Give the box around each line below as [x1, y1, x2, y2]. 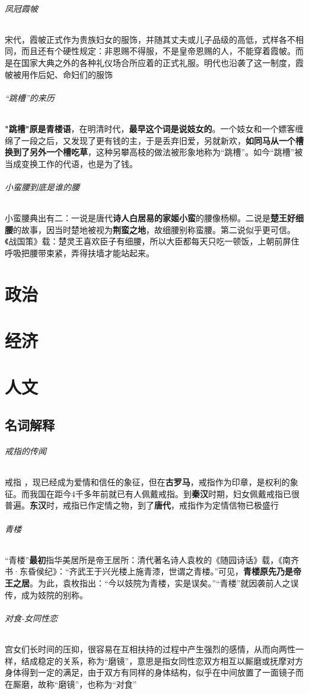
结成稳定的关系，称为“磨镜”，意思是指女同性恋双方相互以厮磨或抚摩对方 [21, 654, 304, 667]
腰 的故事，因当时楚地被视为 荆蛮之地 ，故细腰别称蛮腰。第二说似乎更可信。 [5, 223, 295, 235]
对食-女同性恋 [5, 611, 58, 624]
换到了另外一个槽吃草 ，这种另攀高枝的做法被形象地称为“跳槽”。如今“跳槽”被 [5, 146, 303, 158]
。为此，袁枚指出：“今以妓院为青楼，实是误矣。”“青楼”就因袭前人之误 [30, 576, 299, 589]
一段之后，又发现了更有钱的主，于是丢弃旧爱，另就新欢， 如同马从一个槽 [21, 134, 304, 146]
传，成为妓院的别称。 [5, 588, 88, 601]
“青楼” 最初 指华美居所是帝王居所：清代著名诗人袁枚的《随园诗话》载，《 [5, 553, 283, 566]
